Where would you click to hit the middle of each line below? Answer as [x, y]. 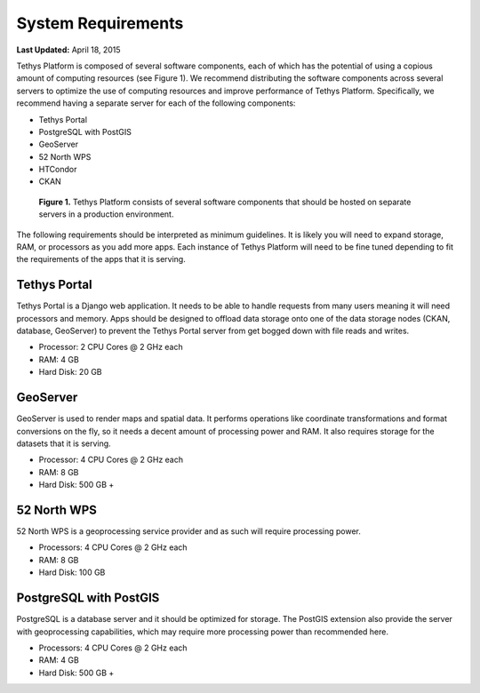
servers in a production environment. [106, 214]
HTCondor [58, 170]
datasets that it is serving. [64, 443]
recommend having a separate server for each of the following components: [156, 103]
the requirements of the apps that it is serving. [101, 259]
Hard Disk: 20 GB [70, 372]
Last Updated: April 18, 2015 [68, 50]
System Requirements [100, 23]
